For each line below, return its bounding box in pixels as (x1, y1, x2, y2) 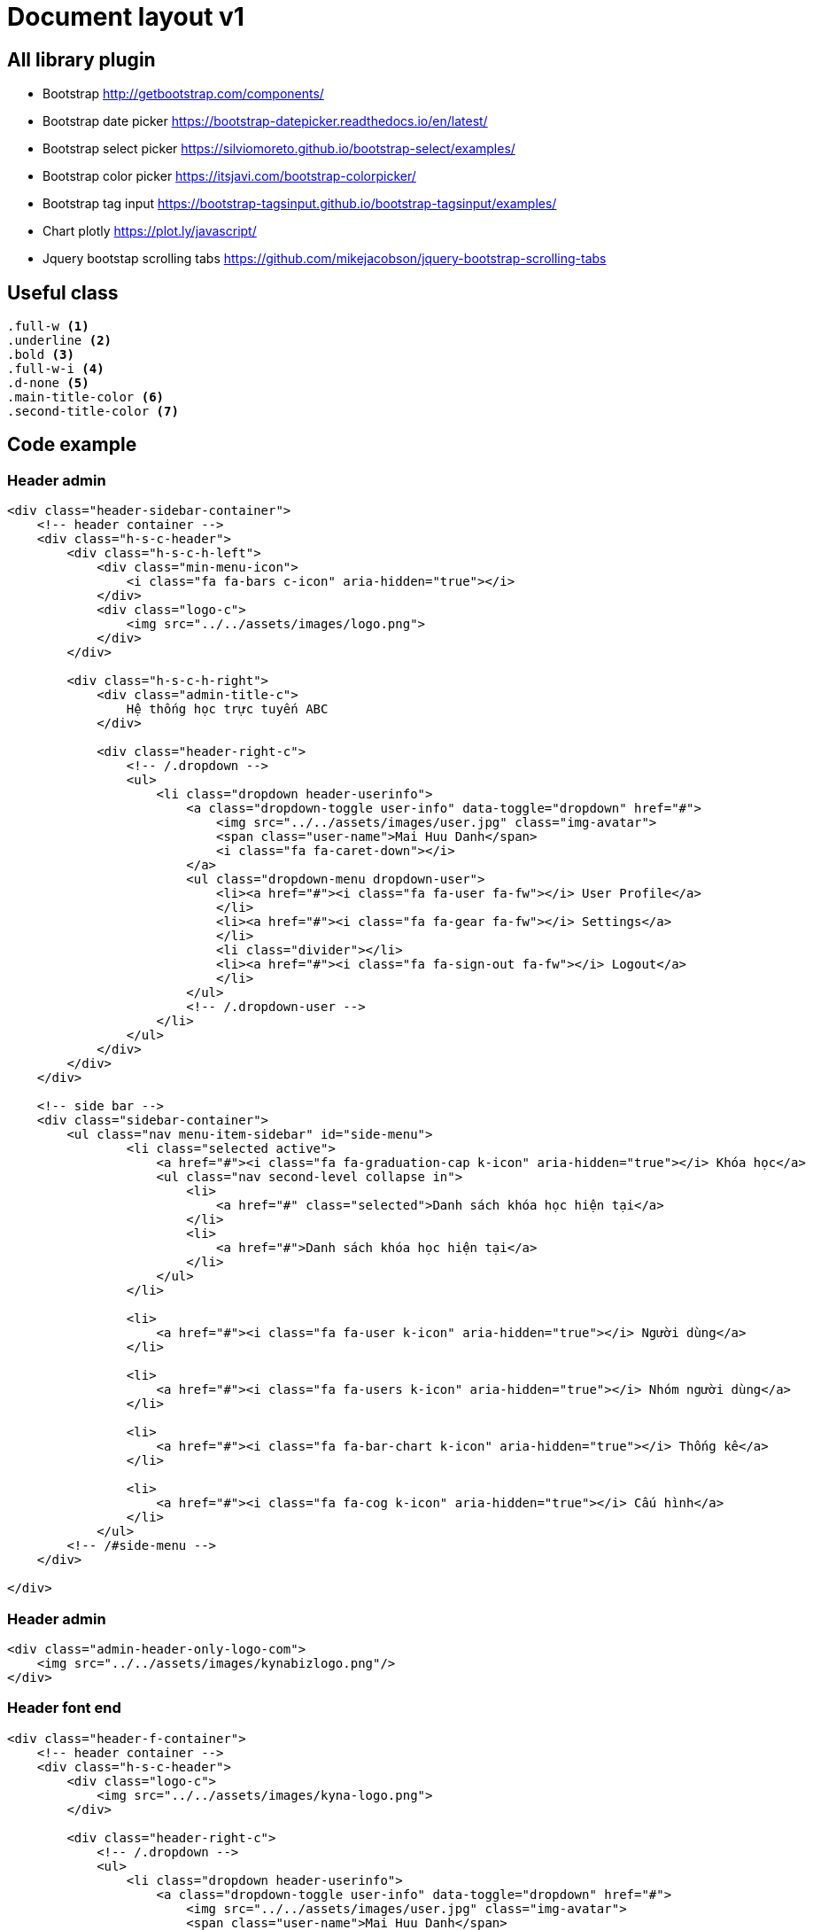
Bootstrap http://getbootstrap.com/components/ (43, 86, 324, 102)
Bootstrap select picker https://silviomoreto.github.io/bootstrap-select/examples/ (43, 141, 515, 157)
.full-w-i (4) (7, 362, 105, 377)
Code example (7, 433, 137, 456)
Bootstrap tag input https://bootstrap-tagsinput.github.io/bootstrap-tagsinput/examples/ (43, 196, 557, 212)
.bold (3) (7, 347, 74, 362)
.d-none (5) (7, 376, 89, 391)
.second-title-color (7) (7, 404, 179, 419)
